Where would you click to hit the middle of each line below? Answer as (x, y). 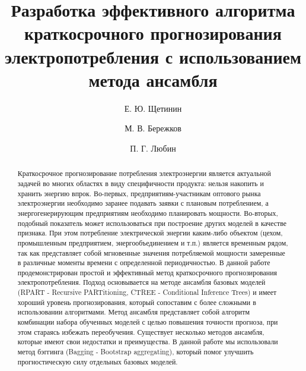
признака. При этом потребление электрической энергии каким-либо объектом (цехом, (150, 233)
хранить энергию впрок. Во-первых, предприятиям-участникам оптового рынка (139, 193)
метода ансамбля (153, 79)
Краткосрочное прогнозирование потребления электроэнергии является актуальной (144, 173)
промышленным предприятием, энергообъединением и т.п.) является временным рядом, (153, 242)
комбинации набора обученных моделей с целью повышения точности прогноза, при (148, 322)
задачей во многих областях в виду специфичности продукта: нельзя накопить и (141, 183)
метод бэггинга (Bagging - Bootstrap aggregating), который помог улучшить (136, 352)
